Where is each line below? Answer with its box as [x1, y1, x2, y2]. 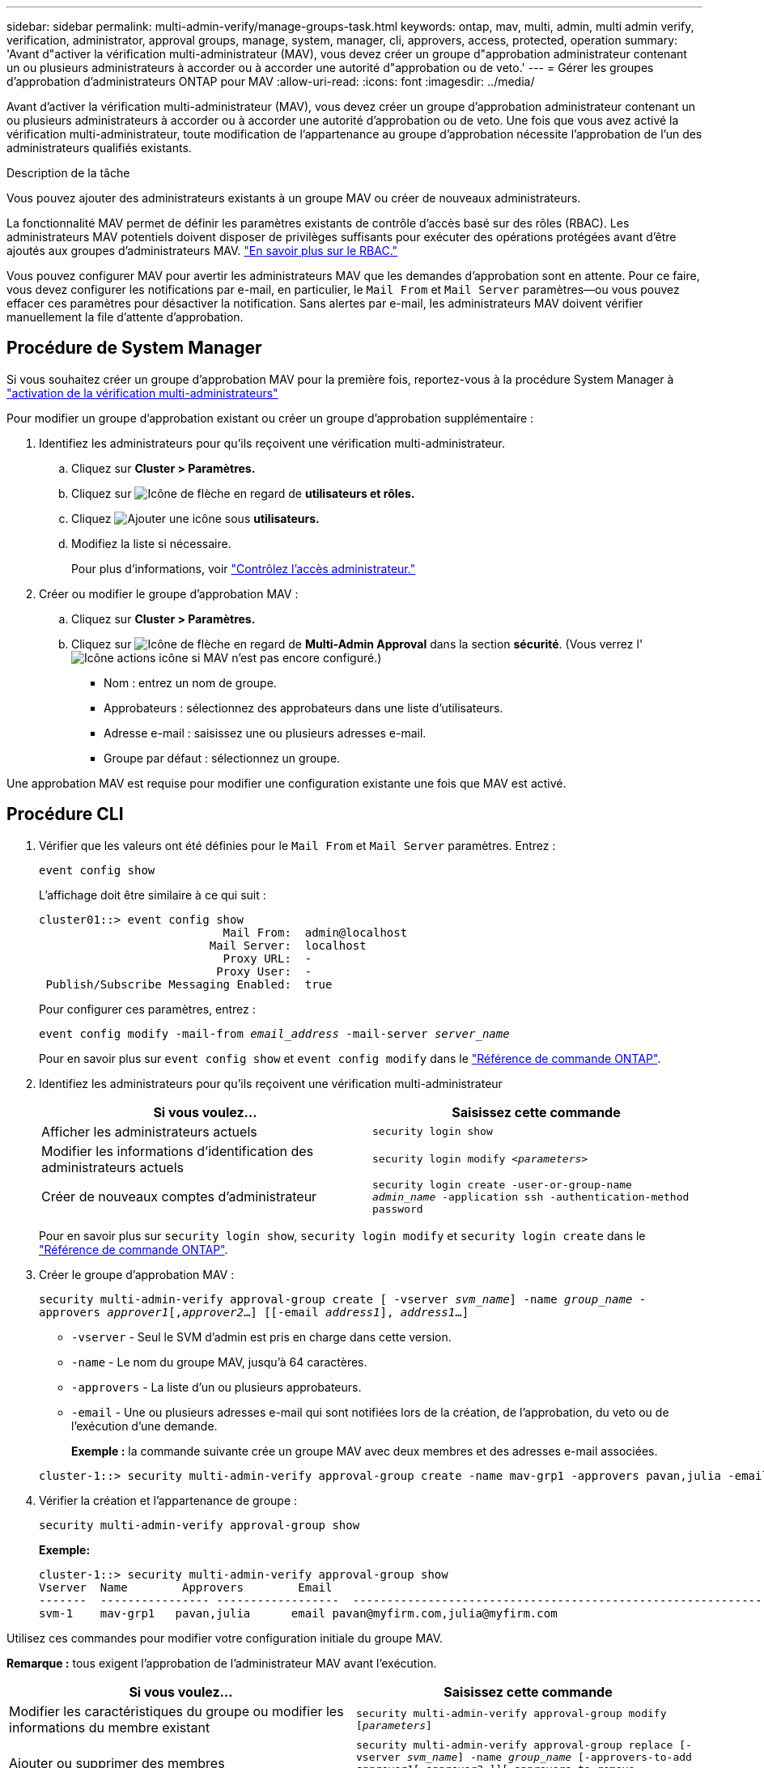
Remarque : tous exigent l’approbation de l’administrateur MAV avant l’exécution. [6, 1655, 437, 1670]
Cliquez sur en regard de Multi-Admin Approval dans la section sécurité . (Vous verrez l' [71, 636, 643, 651]
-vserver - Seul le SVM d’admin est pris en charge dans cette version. [71, 1329, 452, 1344]
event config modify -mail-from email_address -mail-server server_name [39, 1026, 510, 1040]
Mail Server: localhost [209, 938, 367, 952]
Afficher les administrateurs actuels [41, 1123, 257, 1140]
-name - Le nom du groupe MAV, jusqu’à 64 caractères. [71, 1354, 367, 1369]
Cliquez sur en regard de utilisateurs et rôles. [71, 486, 415, 500]
